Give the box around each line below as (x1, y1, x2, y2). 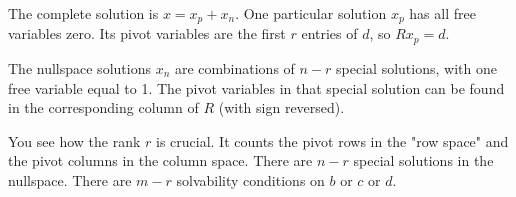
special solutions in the (353, 150, 494, 171)
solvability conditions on (176, 169, 325, 190)
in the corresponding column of (8, 97, 199, 118)
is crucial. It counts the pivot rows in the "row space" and (155, 130, 509, 151)
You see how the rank (8, 130, 141, 151)
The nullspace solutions (8, 57, 151, 78)
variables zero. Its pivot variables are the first (8, 23, 286, 44)
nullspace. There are (8, 169, 132, 190)
